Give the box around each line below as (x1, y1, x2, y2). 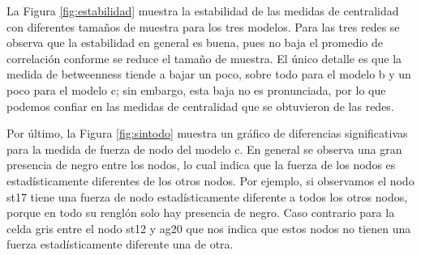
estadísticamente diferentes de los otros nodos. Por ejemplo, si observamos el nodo (6, 172, 415, 189)
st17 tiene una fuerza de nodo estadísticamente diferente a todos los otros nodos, (6, 188, 408, 205)
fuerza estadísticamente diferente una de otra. (6, 236, 234, 253)
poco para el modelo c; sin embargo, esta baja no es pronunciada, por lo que (6, 81, 386, 98)
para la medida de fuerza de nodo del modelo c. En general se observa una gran (6, 140, 402, 157)
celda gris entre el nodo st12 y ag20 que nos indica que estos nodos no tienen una (6, 219, 411, 236)
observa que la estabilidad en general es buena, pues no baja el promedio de (6, 34, 383, 51)
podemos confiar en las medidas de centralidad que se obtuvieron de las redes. (6, 97, 394, 114)
